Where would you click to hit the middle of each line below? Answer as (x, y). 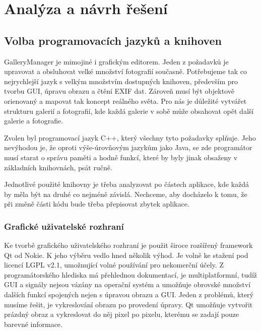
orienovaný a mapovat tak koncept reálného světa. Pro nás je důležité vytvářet (125, 101)
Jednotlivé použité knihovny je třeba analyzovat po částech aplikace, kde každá (127, 184)
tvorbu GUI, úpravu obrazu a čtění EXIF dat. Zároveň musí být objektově (119, 91)
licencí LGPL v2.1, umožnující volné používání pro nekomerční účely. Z (114, 265)
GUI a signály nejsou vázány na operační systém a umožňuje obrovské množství (127, 284)
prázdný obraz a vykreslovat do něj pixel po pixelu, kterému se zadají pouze (122, 314)
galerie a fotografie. (34, 121)
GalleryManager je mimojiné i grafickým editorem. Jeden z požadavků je (116, 61)
